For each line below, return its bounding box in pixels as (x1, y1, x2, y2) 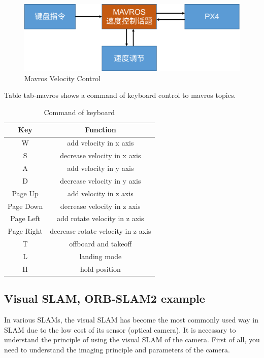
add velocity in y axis (67, 162, 134, 173)
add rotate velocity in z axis (57, 213, 144, 224)
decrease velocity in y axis (60, 175, 141, 186)
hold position (80, 263, 121, 274)
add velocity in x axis (67, 137, 134, 148)
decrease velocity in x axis (60, 150, 141, 161)
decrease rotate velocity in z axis (50, 226, 151, 236)
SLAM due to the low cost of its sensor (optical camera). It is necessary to (4, 324, 236, 335)
